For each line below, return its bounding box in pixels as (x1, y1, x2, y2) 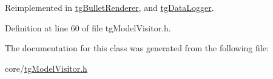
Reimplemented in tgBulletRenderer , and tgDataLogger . (5, 1, 214, 13)
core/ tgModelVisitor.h (5, 62, 87, 74)
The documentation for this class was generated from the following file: (5, 42, 269, 54)
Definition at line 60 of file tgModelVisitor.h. (5, 21, 171, 34)
